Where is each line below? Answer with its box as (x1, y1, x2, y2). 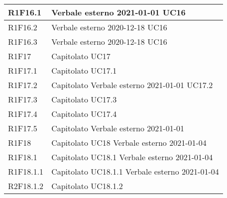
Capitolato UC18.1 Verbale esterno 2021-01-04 (51, 151, 213, 163)
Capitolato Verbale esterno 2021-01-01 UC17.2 (51, 79, 213, 91)
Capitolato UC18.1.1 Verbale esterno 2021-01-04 (51, 166, 219, 177)
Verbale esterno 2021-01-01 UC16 (51, 6, 186, 18)
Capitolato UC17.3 (51, 94, 117, 105)
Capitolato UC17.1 (51, 65, 117, 76)
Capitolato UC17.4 (51, 108, 117, 119)
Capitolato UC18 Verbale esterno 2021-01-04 (51, 137, 207, 148)
